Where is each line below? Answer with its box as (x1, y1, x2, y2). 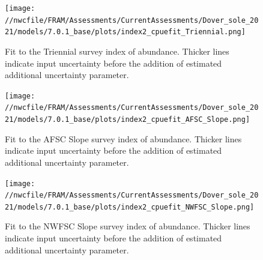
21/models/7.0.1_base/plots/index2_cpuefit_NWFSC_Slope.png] (5, 202, 255, 211)
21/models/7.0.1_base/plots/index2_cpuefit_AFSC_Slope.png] (5, 115, 250, 124)
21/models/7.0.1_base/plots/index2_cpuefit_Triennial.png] (5, 28, 246, 37)
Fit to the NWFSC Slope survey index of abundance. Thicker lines (5, 220, 250, 232)
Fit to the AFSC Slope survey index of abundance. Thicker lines (5, 132, 242, 145)
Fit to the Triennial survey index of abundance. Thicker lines (5, 44, 229, 57)
